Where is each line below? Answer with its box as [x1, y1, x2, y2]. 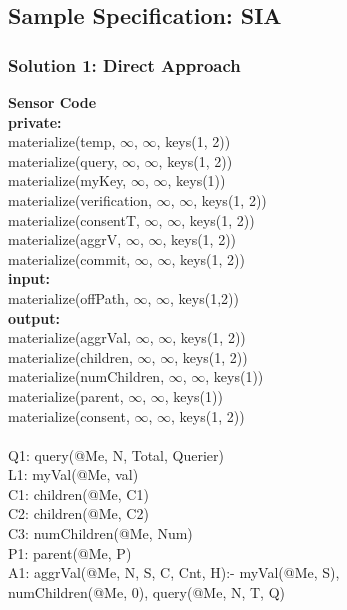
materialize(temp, [8, 131, 116, 152]
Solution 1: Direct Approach [8, 52, 241, 77]
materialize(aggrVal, [8, 327, 131, 348]
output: [8, 307, 60, 328]
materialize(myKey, [8, 170, 127, 191]
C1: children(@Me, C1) [8, 483, 149, 504]
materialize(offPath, [8, 287, 129, 308]
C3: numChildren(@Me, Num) [8, 523, 193, 544]
